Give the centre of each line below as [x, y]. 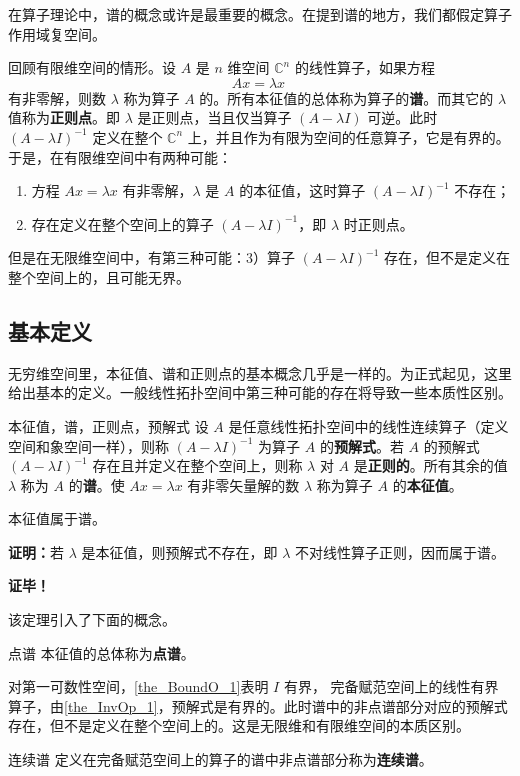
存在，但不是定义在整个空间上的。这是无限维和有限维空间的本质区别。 [239, 725]
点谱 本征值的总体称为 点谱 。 [101, 652]
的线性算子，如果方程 [364, 67]
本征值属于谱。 [57, 518]
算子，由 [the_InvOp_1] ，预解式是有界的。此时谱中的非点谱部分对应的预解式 [258, 705]
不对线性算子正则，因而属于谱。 [400, 551]
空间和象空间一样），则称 [88, 445]
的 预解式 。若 [361, 445]
